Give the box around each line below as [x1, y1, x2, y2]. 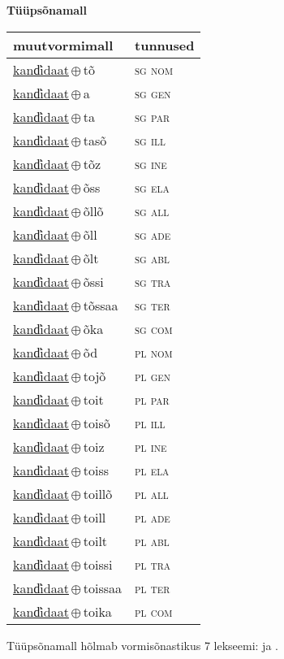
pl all [135, 483, 169, 503]
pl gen [135, 366, 171, 385]
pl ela [135, 460, 170, 479]
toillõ [83, 483, 113, 503]
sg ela [135, 177, 170, 197]
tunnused [135, 35, 195, 54]
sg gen [135, 83, 171, 102]
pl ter [135, 578, 170, 597]
